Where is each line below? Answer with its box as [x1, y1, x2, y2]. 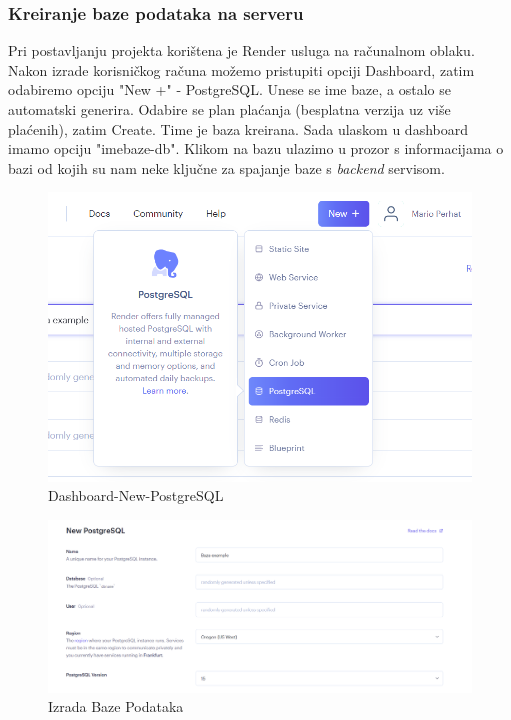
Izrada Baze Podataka [48, 696, 184, 717]
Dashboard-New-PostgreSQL [48, 485, 224, 506]
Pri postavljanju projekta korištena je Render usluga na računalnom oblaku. [8, 40, 475, 61]
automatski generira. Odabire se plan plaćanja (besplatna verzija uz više [8, 99, 451, 119]
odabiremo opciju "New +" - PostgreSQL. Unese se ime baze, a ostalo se [8, 79, 451, 100]
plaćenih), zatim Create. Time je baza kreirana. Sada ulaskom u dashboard [8, 118, 468, 139]
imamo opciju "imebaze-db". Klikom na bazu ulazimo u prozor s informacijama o [8, 138, 504, 159]
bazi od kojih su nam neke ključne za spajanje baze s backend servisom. [8, 157, 445, 178]
